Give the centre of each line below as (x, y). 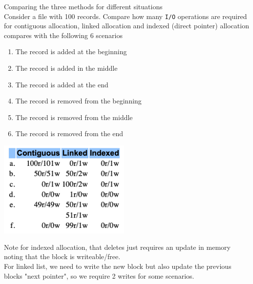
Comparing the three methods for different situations (83, 6)
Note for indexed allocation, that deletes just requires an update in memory (117, 247)
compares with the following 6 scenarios (63, 35)
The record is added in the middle (66, 68)
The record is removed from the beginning (78, 101)
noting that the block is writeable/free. (62, 256)
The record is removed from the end (69, 133)
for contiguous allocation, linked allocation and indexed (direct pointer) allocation (126, 26)
